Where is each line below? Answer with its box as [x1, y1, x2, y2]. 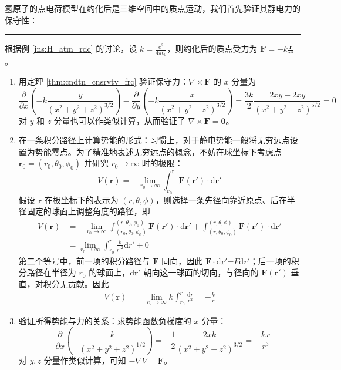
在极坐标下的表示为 [44, 193, 119, 206]
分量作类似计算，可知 [43, 354, 126, 366]
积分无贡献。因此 [43, 278, 109, 290]
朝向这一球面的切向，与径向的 [143, 266, 259, 278]
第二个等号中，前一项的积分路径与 [18, 254, 150, 267]
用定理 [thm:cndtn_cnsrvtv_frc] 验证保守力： [18, 75, 188, 88]
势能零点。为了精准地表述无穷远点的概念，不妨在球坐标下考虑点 [35, 145, 282, 157]
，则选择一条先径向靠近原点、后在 [155, 193, 287, 206]
